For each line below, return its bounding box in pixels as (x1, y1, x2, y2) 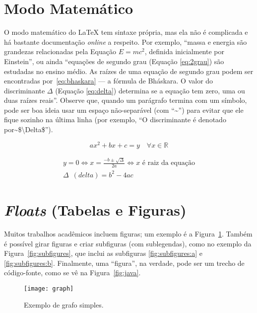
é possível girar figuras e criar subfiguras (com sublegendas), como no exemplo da (4, 238, 252, 248)
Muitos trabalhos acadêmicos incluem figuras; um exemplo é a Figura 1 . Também (4, 228, 253, 238)
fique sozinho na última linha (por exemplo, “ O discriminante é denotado (4, 114, 226, 125)
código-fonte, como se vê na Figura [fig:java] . (4, 267, 141, 278)
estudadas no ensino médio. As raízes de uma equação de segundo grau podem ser (4, 66, 254, 76)
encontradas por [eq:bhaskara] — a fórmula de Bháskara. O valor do (4, 76, 213, 86)
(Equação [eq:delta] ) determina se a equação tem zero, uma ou (55, 85, 245, 95)
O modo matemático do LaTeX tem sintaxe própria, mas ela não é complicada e (4, 27, 248, 37)
